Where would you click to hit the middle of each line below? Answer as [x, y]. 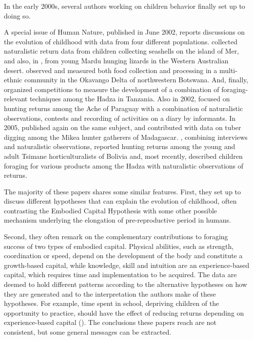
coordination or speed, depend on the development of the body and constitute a [123, 255]
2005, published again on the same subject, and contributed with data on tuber [123, 127]
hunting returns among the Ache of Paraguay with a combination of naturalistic [124, 108]
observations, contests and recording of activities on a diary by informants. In [120, 118]
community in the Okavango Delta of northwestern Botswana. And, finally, [136, 80]
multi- [228, 70]
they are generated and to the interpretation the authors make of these [110, 293]
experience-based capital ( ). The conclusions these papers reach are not [110, 322]
